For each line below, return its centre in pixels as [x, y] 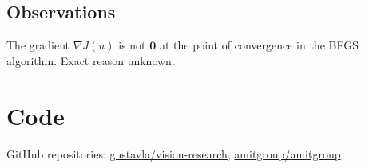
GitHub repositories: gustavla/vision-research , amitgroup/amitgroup [174, 153]
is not [132, 45]
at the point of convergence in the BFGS [259, 45]
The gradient [38, 45]
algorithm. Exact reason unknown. [91, 60]
